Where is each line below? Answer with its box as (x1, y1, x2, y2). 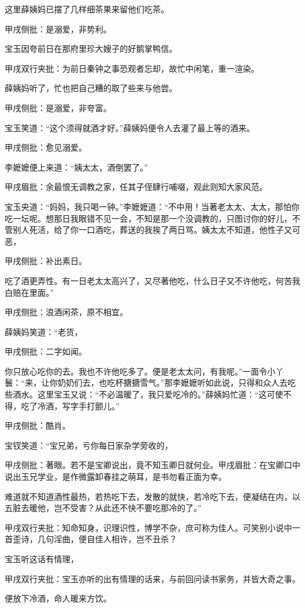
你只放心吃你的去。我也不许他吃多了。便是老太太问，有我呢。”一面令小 (5, 365, 276, 377)
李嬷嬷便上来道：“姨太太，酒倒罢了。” (5, 161, 148, 173)
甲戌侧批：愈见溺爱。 (5, 141, 87, 153)
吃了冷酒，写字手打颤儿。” (21, 399, 120, 412)
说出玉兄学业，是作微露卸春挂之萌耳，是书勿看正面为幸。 (5, 470, 226, 483)
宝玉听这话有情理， (5, 553, 79, 564)
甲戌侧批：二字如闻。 (5, 345, 87, 358)
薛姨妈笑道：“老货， (5, 325, 83, 338)
